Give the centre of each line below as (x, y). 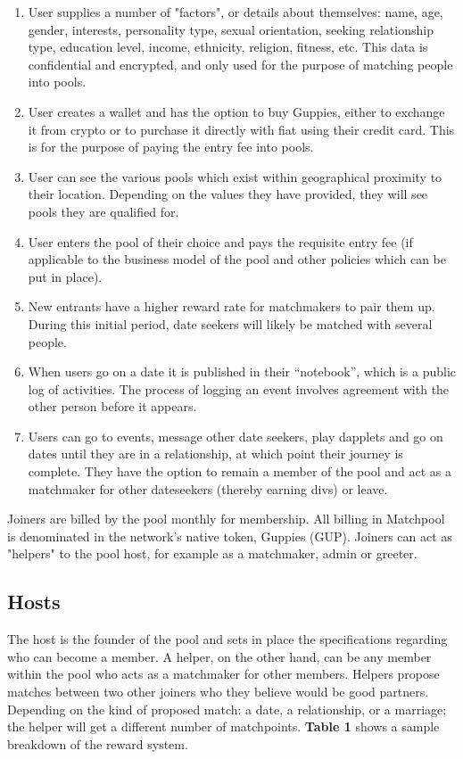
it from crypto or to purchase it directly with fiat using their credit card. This (241, 129)
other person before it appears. (112, 406)
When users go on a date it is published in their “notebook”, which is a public (242, 371)
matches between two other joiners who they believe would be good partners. (218, 692)
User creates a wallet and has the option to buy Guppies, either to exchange (236, 111)
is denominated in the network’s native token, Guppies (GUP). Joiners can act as (230, 536)
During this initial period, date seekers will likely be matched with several (230, 323)
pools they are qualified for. (103, 211)
